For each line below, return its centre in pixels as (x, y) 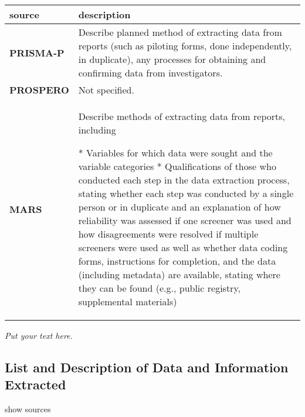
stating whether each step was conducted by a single (186, 193)
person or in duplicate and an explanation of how (179, 207)
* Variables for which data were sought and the (175, 153)
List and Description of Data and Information (147, 367)
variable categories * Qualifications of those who (177, 166)
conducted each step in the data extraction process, (184, 180)
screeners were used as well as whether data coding (183, 247)
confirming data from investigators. (150, 73)
